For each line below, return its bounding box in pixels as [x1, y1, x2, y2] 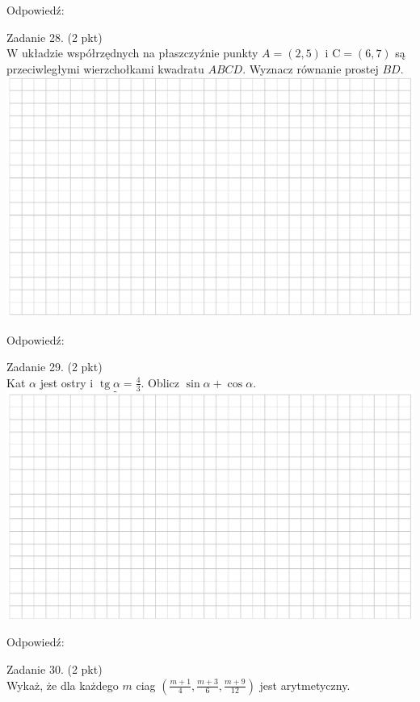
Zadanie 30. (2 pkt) [6, 660, 103, 677]
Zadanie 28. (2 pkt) [6, 28, 103, 45]
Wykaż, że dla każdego [6, 676, 119, 693]
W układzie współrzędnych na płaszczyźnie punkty [6, 44, 258, 61]
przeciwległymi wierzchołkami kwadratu [6, 60, 204, 77]
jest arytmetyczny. [259, 676, 351, 693]
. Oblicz [141, 374, 179, 391]
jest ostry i [40, 374, 94, 391]
